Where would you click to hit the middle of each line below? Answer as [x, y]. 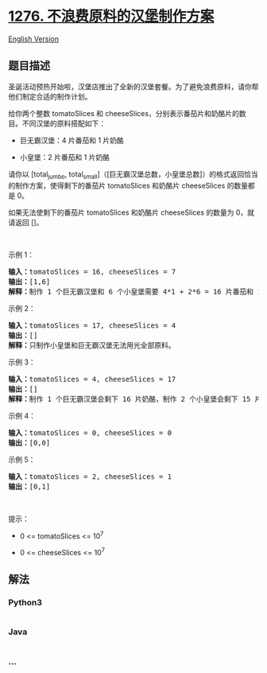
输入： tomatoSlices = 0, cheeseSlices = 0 [90, 433]
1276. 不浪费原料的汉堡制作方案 [111, 16]
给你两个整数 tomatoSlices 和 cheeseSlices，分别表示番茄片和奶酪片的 [124, 113]
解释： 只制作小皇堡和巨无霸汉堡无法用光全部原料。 [92, 345]
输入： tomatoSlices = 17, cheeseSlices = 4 [92, 325]
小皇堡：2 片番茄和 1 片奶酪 [64, 157]
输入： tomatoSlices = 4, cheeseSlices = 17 [92, 379]
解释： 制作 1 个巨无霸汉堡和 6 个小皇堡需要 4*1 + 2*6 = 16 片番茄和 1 [135, 292]
